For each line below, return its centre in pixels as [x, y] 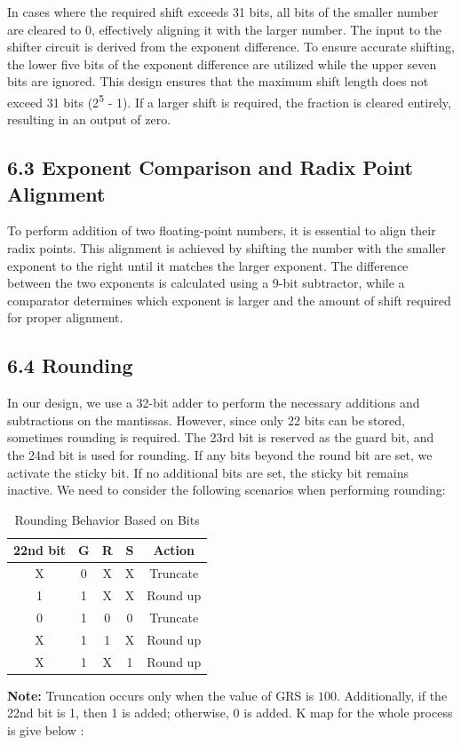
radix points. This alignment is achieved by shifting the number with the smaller [227, 248]
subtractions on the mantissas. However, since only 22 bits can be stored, [206, 420]
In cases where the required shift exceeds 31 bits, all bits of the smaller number [223, 12]
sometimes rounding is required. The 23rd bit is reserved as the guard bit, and [221, 437]
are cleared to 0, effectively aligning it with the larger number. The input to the [225, 29]
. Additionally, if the [392, 695]
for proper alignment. [65, 317]
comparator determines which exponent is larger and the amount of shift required [229, 300]
